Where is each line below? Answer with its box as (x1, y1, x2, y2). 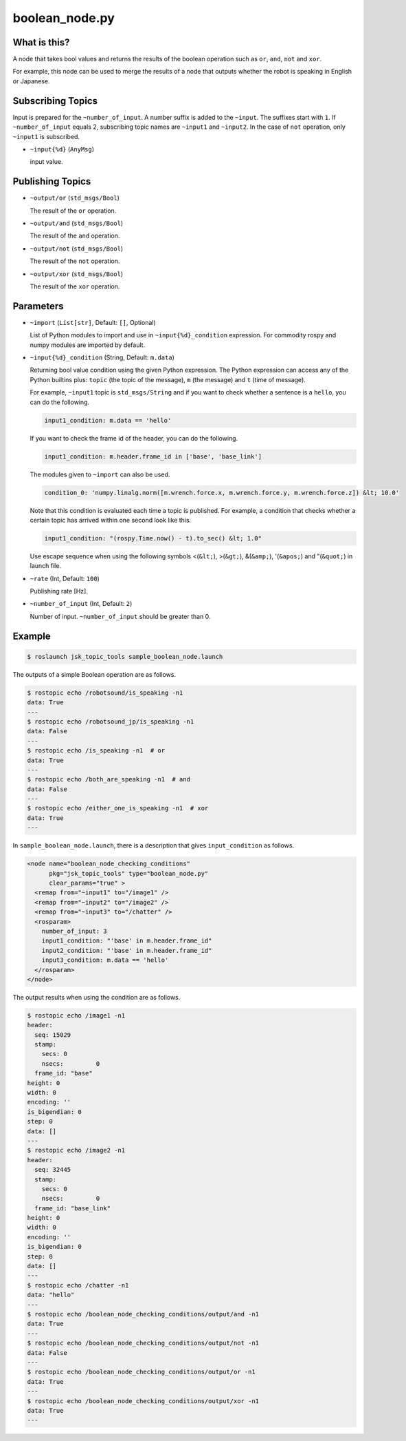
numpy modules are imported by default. (30, 341, 146, 349)
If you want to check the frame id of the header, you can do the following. (30, 434, 238, 442)
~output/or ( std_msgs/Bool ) (30, 193, 120, 202)
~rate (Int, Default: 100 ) (30, 574, 100, 582)
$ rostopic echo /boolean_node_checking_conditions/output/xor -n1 (27, 1397, 260, 1405)
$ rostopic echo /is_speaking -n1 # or (27, 747, 165, 755)
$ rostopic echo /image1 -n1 (27, 1011, 126, 1019)
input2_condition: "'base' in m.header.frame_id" (41, 947, 212, 954)
